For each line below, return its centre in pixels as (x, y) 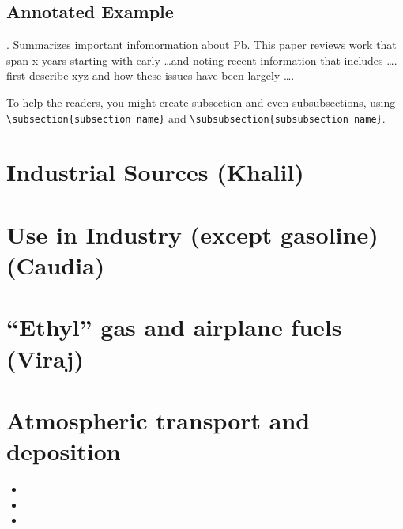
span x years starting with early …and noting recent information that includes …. (202, 60)
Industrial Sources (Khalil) (155, 172)
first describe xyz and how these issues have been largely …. (151, 76)
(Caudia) (56, 264)
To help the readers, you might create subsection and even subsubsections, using (201, 102)
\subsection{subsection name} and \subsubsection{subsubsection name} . (196, 117)
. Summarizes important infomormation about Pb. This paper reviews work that (201, 45)
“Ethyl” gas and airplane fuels (174, 327)
